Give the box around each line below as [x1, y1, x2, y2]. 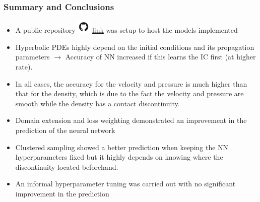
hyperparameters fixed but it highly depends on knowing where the [15, 152, 223, 162]
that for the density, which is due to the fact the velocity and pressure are [15, 88, 244, 99]
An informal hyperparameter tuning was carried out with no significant [15, 178, 236, 189]
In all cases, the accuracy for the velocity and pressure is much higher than [15, 78, 247, 89]
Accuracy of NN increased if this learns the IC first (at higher [65, 51, 256, 62]
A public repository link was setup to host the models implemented [15, 25, 238, 35]
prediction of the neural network [15, 124, 115, 135]
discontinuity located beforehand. [15, 161, 118, 172]
